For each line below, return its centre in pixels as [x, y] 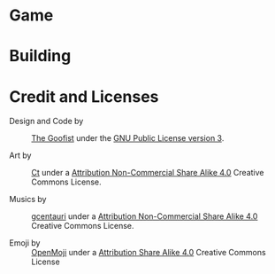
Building [40, 56]
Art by [20, 155]
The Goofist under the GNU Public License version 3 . [128, 138]
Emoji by [25, 243]
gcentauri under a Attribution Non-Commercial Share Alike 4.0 [145, 216]
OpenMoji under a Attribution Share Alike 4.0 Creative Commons [149, 253]
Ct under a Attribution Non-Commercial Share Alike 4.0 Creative [148, 173]
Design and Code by [46, 121]
